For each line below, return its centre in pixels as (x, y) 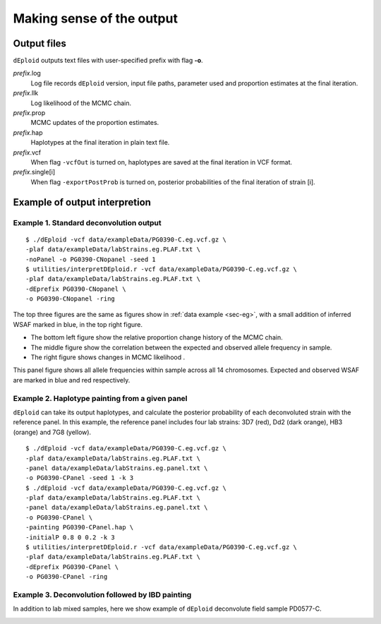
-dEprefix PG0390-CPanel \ (72, 567)
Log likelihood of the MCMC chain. (81, 103)
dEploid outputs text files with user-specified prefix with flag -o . (108, 61)
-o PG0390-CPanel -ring (67, 577)
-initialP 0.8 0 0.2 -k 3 (71, 537)
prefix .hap (28, 132)
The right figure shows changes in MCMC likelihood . (108, 357)
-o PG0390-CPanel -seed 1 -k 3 (80, 478)
